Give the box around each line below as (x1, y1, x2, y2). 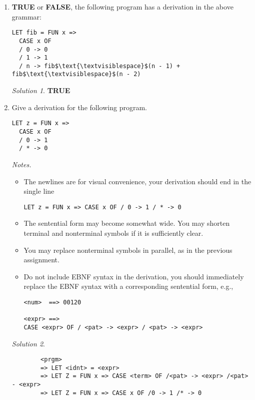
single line (23, 186, 54, 196)
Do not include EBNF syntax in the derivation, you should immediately (23, 271, 244, 281)
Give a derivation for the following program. (11, 102, 147, 112)
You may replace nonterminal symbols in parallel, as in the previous (23, 244, 232, 255)
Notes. (11, 159, 31, 169)
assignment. (23, 254, 59, 265)
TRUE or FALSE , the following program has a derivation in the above (11, 2, 233, 12)
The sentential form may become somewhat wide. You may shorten (23, 218, 230, 228)
